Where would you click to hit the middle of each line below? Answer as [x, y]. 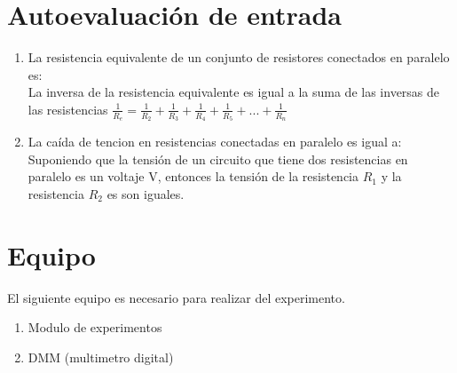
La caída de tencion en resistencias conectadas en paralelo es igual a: [215, 142]
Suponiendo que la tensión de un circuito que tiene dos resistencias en [218, 159]
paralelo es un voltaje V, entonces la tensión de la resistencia [193, 176]
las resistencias [68, 109]
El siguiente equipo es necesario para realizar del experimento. [176, 297]
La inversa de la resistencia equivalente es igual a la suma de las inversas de [234, 92]
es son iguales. [146, 193]
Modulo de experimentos [95, 327]
